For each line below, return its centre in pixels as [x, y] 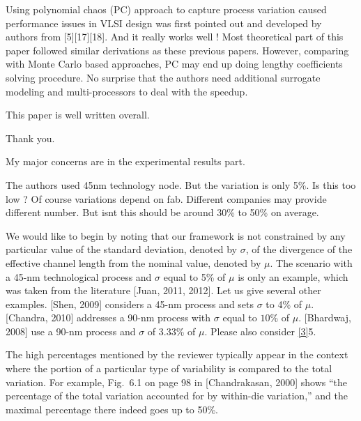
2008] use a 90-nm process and [71, 331]
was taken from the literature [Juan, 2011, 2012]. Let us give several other [163, 290]
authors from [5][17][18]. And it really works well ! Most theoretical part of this [175, 37]
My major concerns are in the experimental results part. [125, 161]
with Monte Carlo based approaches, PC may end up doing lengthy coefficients [174, 64]
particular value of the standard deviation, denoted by [121, 249]
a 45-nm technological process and [79, 276]
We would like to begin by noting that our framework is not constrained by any [176, 235]
